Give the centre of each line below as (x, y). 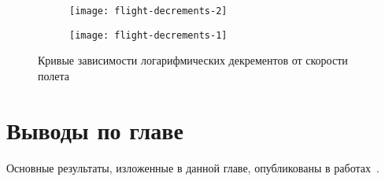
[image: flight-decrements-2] (148, 11)
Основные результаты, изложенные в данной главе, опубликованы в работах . (193, 167)
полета (54, 75)
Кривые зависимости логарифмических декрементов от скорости (193, 60)
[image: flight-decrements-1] (148, 35)
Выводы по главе (95, 129)
